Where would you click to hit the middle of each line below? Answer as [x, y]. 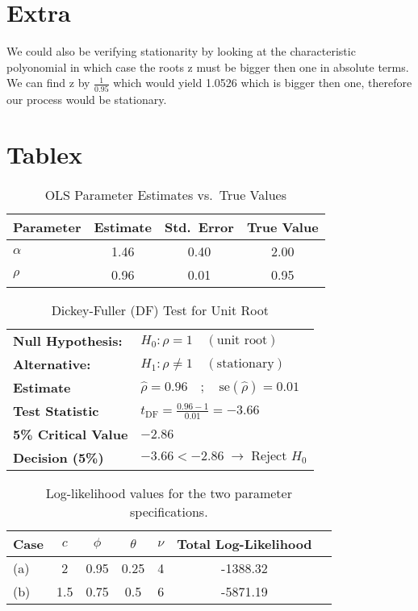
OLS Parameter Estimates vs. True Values [165, 195]
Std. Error [199, 227]
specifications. [169, 512]
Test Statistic [56, 411]
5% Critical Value [71, 434]
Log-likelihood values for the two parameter [169, 493]
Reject [269, 457]
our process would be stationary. [87, 99]
